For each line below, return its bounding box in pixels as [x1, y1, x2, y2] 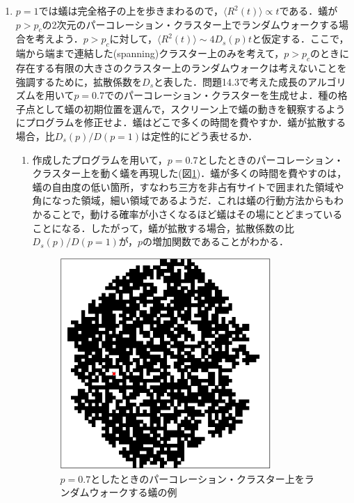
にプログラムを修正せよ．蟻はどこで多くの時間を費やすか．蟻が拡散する [15, 115, 346, 130]
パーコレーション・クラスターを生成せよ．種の [123, 88, 338, 102]
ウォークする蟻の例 [89, 485, 177, 500]
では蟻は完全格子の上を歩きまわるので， [38, 3, 223, 17]
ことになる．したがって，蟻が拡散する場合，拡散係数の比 [32, 220, 294, 235]
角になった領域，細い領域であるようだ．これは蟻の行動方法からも [32, 193, 335, 208]
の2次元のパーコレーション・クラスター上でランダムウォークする [42, 17, 339, 31]
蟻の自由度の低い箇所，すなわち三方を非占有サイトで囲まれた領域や [32, 179, 344, 194]
